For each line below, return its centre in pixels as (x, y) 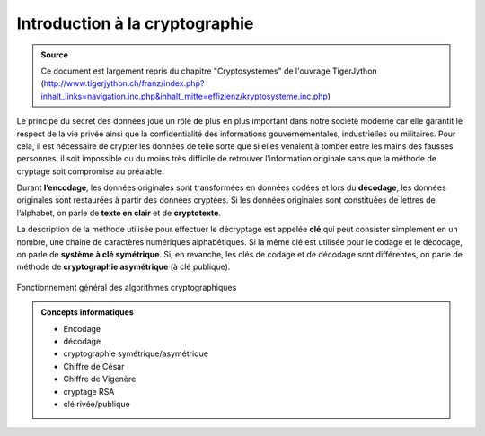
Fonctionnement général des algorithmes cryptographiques (127, 287)
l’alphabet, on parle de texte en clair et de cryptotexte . (119, 213)
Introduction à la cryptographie (135, 23)
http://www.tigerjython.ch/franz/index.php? (124, 83)
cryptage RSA (89, 391)
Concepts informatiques (87, 312)
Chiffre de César (94, 366)
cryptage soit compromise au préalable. (90, 171)
